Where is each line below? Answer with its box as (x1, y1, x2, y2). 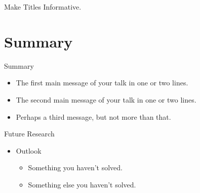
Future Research (4, 128, 55, 139)
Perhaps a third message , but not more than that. (16, 111, 171, 122)
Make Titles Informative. (4, 2, 82, 12)
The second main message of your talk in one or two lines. (16, 94, 196, 105)
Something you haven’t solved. (28, 162, 123, 173)
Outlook (16, 145, 42, 156)
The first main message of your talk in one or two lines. (16, 77, 188, 88)
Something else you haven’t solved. (28, 179, 136, 189)
